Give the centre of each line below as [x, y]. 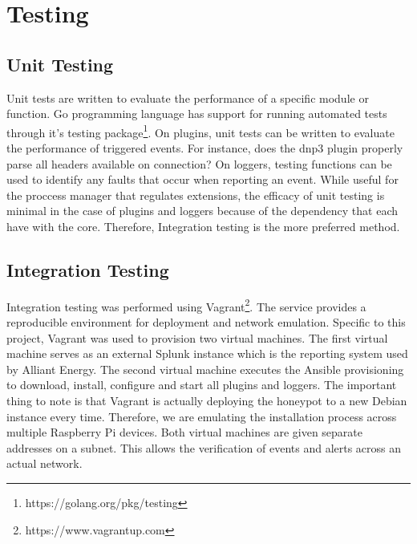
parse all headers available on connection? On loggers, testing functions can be [199, 163]
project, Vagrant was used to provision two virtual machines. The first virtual [197, 337]
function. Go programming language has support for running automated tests [197, 114]
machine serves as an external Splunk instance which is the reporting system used [207, 353]
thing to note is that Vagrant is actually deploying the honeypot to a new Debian [207, 400]
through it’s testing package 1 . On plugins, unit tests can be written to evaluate [200, 131]
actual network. [45, 463]
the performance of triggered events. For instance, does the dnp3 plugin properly [205, 148]
